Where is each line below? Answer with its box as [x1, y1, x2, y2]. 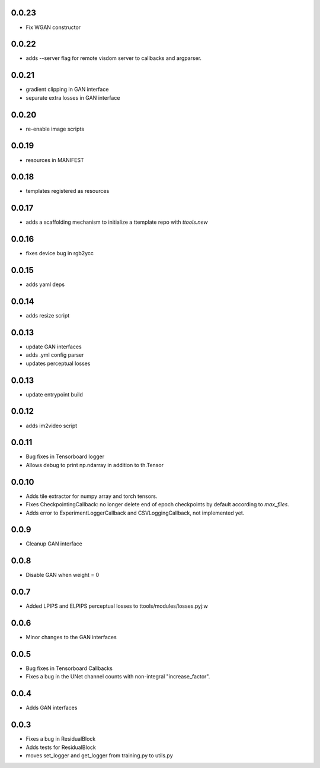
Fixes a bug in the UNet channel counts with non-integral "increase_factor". [25, 673, 210, 680]
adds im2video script [25, 422, 78, 429]
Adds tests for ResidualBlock [25, 744, 96, 751]
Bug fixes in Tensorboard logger [25, 453, 105, 460]
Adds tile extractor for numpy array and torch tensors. [25, 493, 158, 500]
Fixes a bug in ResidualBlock [25, 735, 96, 742]
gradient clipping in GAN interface [25, 86, 109, 93]
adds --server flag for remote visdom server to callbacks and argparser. [25, 55, 201, 62]
